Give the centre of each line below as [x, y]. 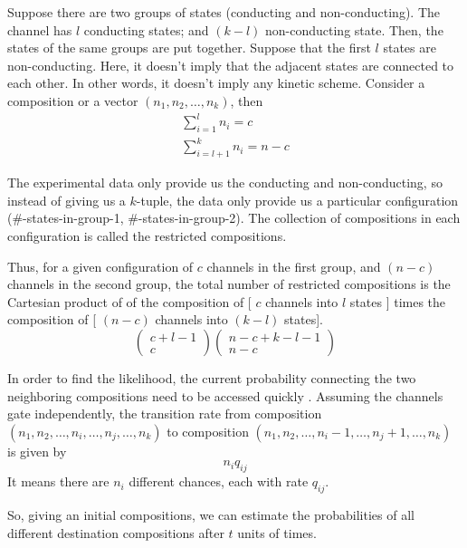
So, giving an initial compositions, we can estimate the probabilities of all [211, 514]
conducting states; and [146, 29]
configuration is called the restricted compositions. [147, 236]
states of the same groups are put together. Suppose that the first [189, 48]
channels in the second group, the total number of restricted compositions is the [229, 284]
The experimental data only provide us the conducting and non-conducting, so [225, 183]
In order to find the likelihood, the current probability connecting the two [212, 377]
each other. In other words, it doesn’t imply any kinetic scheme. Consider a [216, 83]
